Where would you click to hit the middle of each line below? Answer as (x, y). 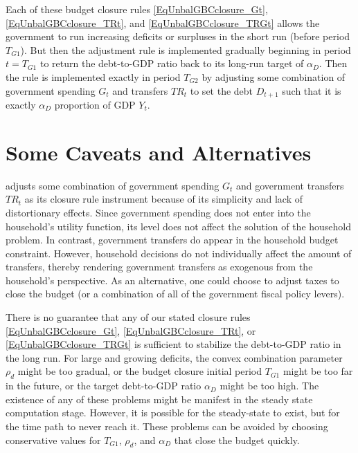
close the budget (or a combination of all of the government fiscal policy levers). (175, 294)
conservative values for (53, 440)
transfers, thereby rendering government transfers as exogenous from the (159, 267)
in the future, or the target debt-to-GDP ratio (104, 386)
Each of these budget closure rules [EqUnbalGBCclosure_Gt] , (137, 9)
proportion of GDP (95, 105)
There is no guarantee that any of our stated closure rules (128, 317)
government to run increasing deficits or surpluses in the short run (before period (178, 36)
